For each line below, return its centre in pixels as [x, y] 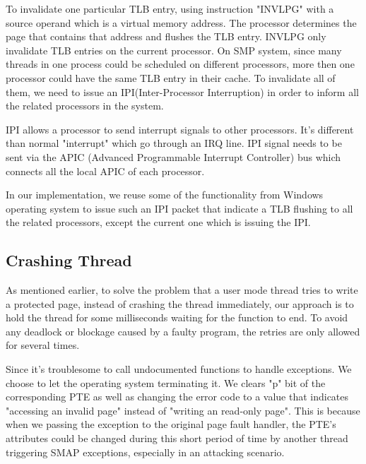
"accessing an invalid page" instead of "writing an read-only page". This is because [183, 410]
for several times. [43, 345]
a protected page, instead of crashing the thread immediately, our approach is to [180, 303]
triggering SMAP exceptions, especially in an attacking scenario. [145, 452]
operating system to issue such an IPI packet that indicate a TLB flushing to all [179, 208]
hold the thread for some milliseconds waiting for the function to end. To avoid [177, 317]
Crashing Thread [69, 260]
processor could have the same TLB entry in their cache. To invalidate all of [171, 77]
